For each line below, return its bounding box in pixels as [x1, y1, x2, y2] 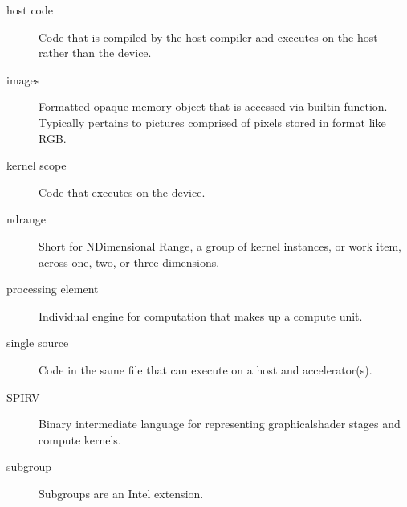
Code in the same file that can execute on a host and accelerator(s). [39, 361, 372, 378]
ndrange [6, 211, 47, 227]
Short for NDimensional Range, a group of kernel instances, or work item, [39, 237, 401, 254]
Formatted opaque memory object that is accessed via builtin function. [39, 98, 388, 115]
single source [6, 334, 69, 351]
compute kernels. [39, 431, 121, 448]
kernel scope [6, 157, 67, 174]
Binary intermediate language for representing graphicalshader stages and [39, 415, 401, 432]
